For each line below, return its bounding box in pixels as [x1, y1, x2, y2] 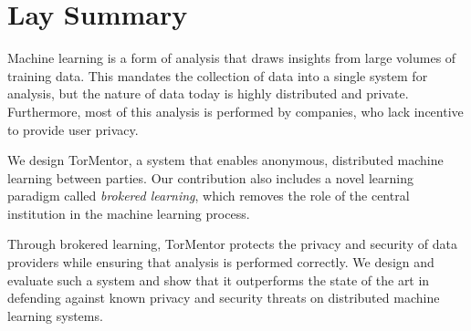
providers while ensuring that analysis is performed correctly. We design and [7, 253, 434, 272]
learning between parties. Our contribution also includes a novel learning [7, 168, 413, 187]
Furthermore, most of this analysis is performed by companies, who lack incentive [7, 101, 464, 120]
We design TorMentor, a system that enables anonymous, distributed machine [7, 150, 444, 170]
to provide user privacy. [7, 119, 139, 139]
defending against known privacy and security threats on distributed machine [7, 288, 440, 307]
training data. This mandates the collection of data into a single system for [7, 66, 428, 85]
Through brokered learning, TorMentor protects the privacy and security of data [7, 234, 457, 253]
